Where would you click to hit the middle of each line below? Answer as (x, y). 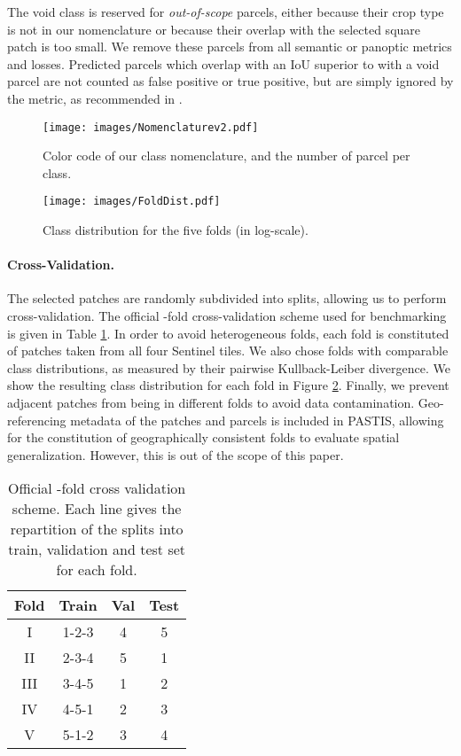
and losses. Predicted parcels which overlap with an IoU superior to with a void (223, 63)
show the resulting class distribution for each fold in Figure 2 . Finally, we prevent (228, 385)
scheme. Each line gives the (97, 509)
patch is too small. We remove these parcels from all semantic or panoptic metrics (230, 47)
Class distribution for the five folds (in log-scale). (176, 230)
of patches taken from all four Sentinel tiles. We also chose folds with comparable (228, 351)
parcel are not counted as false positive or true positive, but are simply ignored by (230, 81)
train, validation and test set (97, 549)
